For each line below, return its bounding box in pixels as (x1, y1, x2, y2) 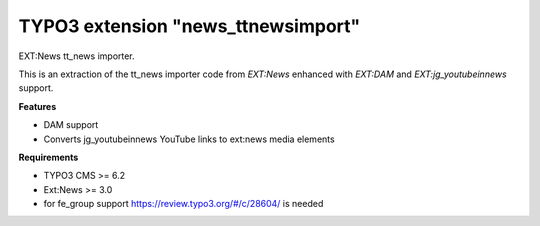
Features (18, 100, 57, 112)
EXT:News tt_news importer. (18, 50, 135, 62)
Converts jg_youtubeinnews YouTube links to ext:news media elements (43, 133, 335, 145)
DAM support (43, 119, 99, 131)
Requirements (18, 151, 79, 163)
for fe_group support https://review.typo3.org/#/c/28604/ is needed (43, 198, 324, 210)
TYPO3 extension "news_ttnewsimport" (18, 15, 361, 37)
